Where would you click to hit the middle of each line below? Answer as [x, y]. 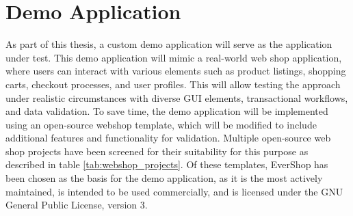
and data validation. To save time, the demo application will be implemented [167, 111]
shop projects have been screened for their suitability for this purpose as [157, 151]
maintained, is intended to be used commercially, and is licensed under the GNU [174, 191]
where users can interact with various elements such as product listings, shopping [176, 71]
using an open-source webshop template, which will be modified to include [161, 124]
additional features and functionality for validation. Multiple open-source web [168, 138]
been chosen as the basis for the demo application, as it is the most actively [164, 178]
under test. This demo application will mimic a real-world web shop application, [174, 57]
